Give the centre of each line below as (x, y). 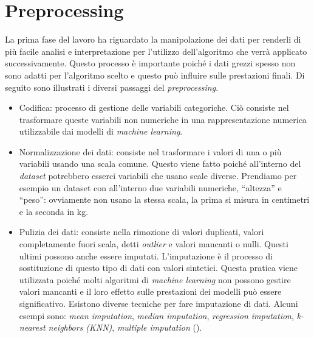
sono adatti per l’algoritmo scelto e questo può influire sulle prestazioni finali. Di (155, 75)
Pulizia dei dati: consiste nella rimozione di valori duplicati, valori (142, 232)
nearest (32, 327)
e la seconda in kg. (54, 211)
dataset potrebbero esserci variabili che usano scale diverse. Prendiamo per (158, 176)
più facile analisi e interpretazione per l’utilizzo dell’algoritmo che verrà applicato (156, 51)
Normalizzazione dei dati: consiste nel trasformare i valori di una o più (150, 151)
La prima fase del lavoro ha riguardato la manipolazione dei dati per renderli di (153, 39)
